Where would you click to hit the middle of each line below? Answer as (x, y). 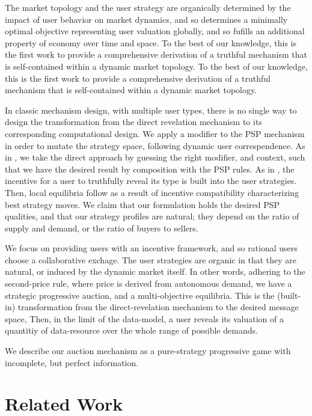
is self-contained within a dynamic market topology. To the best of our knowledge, (156, 66)
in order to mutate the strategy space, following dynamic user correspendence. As (155, 145)
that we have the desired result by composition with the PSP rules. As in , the (150, 169)
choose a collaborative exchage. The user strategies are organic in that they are (151, 259)
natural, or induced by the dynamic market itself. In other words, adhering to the (155, 271)
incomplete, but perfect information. (72, 362)
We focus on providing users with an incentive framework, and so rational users (151, 248)
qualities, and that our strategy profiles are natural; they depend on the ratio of (152, 216)
